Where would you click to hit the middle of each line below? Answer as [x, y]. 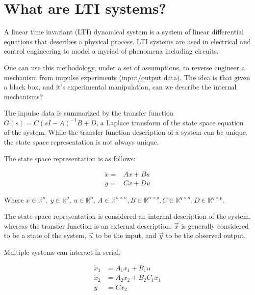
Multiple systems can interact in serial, [62, 251]
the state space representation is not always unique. [81, 142]
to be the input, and [126, 235]
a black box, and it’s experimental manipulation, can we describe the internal [120, 87]
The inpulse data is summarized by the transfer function [89, 113]
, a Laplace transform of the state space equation [170, 122]
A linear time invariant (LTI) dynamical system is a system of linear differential [124, 32]
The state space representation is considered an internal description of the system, [127, 216]
